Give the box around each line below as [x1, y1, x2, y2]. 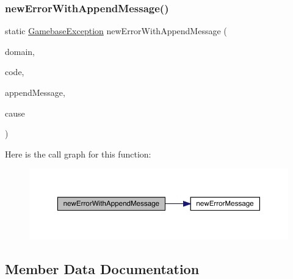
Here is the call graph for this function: [5, 147, 151, 160]
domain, [5, 45, 35, 57]
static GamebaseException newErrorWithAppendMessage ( [5, 24, 227, 37]
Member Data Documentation [5, 259, 200, 278]
